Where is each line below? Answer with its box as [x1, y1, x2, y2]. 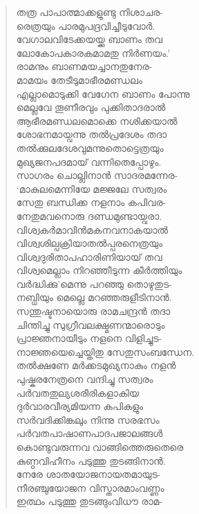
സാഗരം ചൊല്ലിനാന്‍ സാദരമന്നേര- [16, 168, 178, 182]
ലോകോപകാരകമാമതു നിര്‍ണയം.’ [16, 45, 171, 60]
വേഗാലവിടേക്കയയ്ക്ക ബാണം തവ [16, 32, 163, 46]
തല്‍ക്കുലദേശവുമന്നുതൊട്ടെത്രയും [16, 140, 164, 155]
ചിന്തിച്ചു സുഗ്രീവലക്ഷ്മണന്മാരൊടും [16, 317, 165, 332]
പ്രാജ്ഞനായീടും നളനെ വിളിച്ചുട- [16, 331, 162, 345]
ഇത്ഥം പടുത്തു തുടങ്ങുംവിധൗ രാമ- [16, 494, 163, 508]
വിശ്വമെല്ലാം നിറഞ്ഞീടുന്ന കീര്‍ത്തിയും [16, 263, 182, 277]
